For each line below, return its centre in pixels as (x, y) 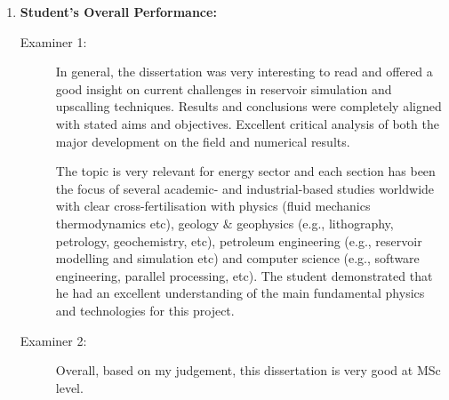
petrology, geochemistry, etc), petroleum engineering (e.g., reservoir (239, 240)
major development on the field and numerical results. (203, 141)
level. (69, 387)
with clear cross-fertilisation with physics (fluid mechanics (213, 206)
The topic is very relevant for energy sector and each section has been (245, 171)
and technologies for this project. (145, 310)
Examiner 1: (53, 41)
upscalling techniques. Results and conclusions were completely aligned (249, 106)
